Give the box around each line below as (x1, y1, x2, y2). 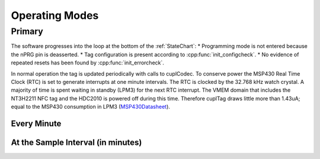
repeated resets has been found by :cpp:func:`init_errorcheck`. (11, 59, 164, 66)
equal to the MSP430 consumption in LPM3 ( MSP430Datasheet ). (11, 103, 170, 111)
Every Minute (11, 118, 62, 128)
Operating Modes (11, 9, 99, 22)
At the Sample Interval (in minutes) (11, 137, 142, 147)
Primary (11, 26, 44, 37)
